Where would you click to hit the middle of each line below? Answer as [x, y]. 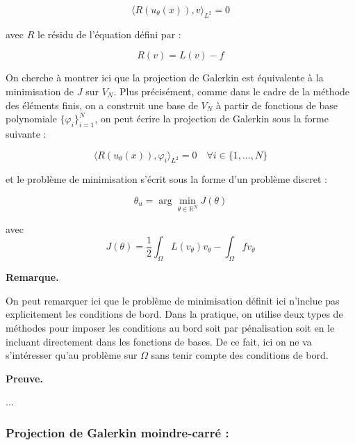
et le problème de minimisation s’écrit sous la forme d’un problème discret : [166, 179]
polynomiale [31, 119]
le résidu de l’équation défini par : [109, 34]
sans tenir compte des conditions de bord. [240, 355]
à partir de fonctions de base [277, 105]
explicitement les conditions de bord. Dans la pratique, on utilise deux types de [174, 314]
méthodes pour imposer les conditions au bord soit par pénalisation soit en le [170, 327]
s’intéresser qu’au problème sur [72, 355]
